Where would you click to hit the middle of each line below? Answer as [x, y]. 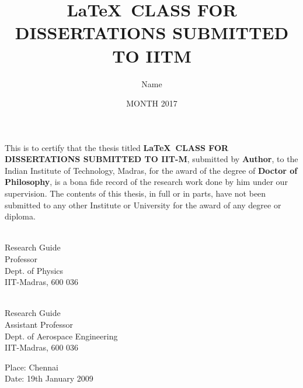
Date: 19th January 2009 [49, 378]
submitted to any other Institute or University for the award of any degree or [143, 205]
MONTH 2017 [152, 103]
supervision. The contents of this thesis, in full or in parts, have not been [135, 193]
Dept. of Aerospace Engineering [61, 336]
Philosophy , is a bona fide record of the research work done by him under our [146, 182]
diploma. [20, 216]
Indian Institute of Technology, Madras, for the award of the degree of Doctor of [151, 170]
